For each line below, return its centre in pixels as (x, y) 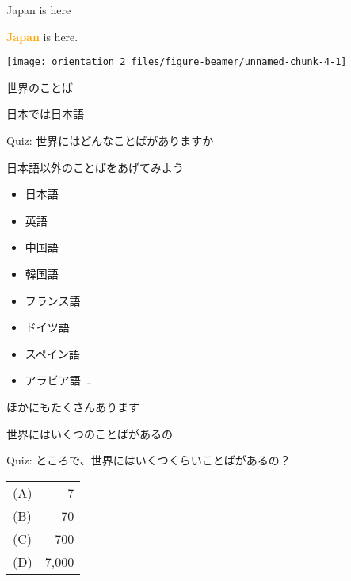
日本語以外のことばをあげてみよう (95, 167)
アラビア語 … (58, 380)
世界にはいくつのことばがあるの (90, 433)
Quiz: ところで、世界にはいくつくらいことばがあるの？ (149, 460)
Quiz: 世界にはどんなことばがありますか (110, 141)
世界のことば (40, 87)
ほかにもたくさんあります (73, 406)
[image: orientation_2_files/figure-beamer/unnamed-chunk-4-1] (177, 62)
